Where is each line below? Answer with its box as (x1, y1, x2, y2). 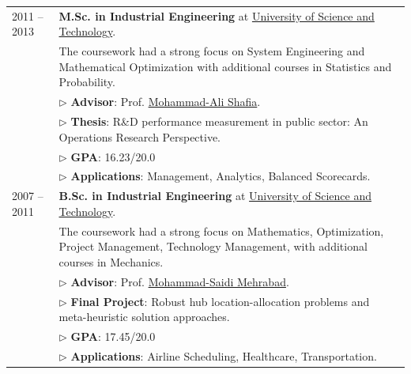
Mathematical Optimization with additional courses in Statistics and (58, 58, 392, 74)
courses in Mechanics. (58, 253, 164, 270)
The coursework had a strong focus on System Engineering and (58, 43, 365, 59)
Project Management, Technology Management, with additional (58, 238, 368, 255)
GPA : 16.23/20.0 (70, 148, 156, 164)
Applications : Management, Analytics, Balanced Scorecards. (70, 168, 371, 184)
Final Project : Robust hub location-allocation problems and (70, 293, 370, 309)
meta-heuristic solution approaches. (58, 308, 230, 325)
